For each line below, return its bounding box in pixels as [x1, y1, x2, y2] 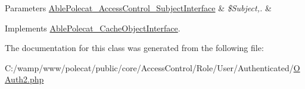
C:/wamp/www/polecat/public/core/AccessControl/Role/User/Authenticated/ [5, 61, 294, 74]
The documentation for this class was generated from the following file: [5, 42, 264, 54]
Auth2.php [5, 73, 44, 85]
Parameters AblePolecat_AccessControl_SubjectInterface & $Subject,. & [5, 2, 272, 14]
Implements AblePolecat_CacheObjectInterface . [5, 21, 180, 34]
